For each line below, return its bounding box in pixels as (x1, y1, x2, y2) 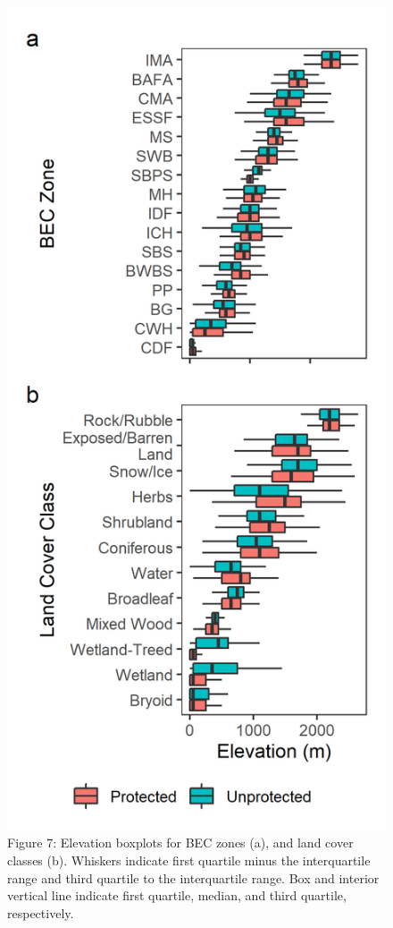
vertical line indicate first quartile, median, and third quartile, (7, 886, 347, 905)
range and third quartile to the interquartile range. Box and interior (7, 868, 380, 887)
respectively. (7, 903, 74, 922)
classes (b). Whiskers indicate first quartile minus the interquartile (7, 851, 371, 870)
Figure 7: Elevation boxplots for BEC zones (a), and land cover (7, 833, 354, 852)
